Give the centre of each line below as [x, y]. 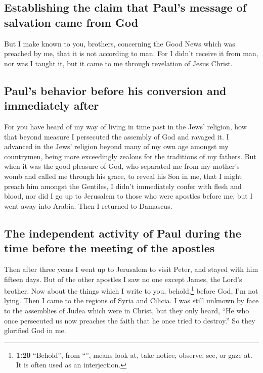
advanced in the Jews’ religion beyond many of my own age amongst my [116, 146]
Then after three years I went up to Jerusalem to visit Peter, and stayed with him [131, 269]
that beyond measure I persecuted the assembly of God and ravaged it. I [117, 136]
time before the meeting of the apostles [109, 248]
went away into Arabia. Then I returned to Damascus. [88, 205]
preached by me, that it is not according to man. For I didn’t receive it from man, [131, 53]
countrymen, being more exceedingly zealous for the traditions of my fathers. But [130, 156]
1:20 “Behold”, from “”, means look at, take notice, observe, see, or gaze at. [134, 355]
